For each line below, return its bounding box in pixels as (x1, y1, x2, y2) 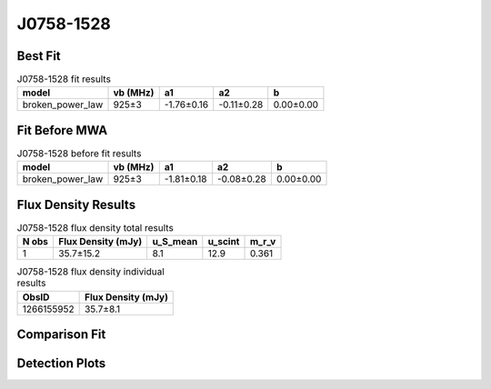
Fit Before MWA (16, 123, 108, 138)
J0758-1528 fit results (16, 73, 111, 85)
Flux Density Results (16, 196, 136, 213)
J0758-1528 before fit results (16, 147, 142, 160)
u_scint (207, 235, 240, 248)
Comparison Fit (16, 327, 106, 343)
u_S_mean (152, 235, 198, 248)
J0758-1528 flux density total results (16, 222, 175, 234)
